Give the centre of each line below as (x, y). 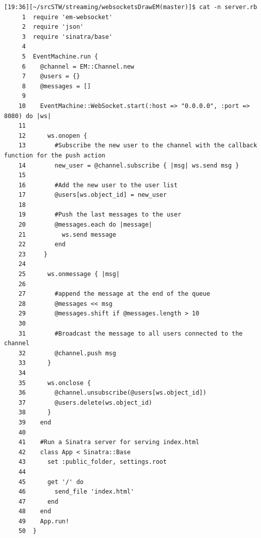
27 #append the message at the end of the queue (114, 294)
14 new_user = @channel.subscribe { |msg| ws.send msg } (129, 165)
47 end (38, 501)
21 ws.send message (67, 234)
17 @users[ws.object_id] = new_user (93, 195)
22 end (42, 245)
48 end (35, 512)
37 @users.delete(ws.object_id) (85, 402)
